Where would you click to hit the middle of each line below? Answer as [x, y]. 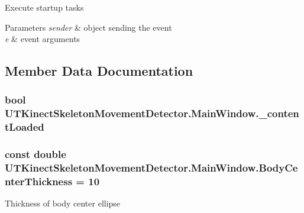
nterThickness [39, 181]
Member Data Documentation [99, 71]
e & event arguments [43, 39]
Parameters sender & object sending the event [88, 27]
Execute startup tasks [44, 7]
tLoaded [25, 127]
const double [35, 154]
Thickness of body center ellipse [63, 203]
